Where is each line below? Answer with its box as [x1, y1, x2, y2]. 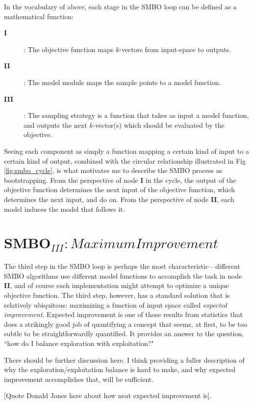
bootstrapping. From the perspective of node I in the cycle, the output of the [4, 174, 236, 185]
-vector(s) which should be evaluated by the [93, 119, 225, 130]
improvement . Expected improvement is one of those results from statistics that [4, 309, 243, 319]
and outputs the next [24, 119, 87, 130]
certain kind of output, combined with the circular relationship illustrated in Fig [4, 155, 246, 166]
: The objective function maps [24, 44, 114, 54]
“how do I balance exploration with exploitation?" [4, 338, 154, 348]
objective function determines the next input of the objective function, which [4, 184, 235, 195]
